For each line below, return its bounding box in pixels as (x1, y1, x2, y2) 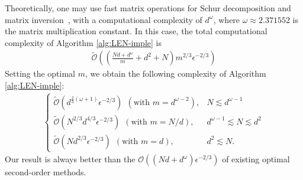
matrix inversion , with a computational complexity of (5, 13, 202, 25)
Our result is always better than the (5, 153, 136, 165)
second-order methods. (5, 166, 86, 178)
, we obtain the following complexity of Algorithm (85, 67, 266, 80)
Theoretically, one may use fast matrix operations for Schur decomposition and (5, 2, 291, 14)
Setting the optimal (5, 67, 76, 80)
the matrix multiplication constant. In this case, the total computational (5, 25, 267, 37)
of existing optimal (222, 153, 290, 165)
